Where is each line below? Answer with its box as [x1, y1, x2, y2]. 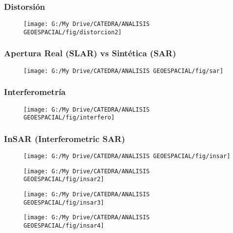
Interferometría [4, 86, 66, 98]
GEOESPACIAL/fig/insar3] [23, 199, 104, 206]
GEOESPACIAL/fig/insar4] [23, 222, 104, 230]
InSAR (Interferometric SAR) [4, 132, 125, 144]
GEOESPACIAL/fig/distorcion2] [23, 28, 122, 36]
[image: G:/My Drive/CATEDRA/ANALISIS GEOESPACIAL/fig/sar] [23, 67, 224, 74]
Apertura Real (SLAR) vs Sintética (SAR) [4, 47, 176, 59]
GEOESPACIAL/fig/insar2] [23, 176, 104, 183]
